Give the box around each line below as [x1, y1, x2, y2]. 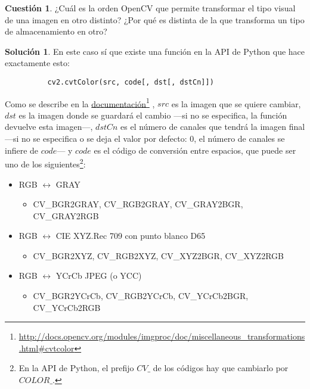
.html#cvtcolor [18, 341, 75, 354]
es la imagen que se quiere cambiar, [171, 97, 301, 110]
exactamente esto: [5, 57, 70, 69]
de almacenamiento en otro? [5, 25, 107, 38]
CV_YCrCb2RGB [33, 301, 101, 313]
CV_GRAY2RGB [33, 209, 99, 222]
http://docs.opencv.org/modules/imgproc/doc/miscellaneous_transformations [18, 330, 305, 343]
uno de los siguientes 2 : [5, 156, 86, 170]
